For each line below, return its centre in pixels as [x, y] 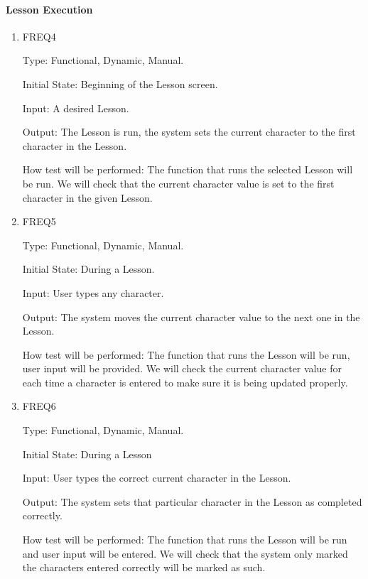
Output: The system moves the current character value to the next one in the [191, 316]
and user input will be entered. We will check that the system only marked [185, 553]
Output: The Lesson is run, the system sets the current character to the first [189, 132]
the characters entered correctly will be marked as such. [144, 567]
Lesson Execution [49, 9]
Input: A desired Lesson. [76, 108]
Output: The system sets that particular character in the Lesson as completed [192, 501]
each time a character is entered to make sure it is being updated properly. [185, 382]
